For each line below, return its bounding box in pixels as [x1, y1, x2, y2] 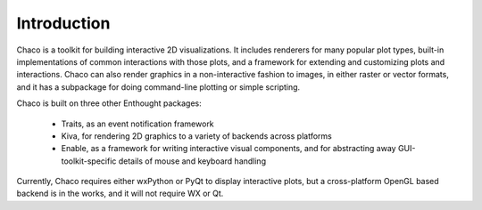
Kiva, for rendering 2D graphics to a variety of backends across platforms [61, 130, 332, 141]
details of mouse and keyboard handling [118, 156, 267, 166]
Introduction [16, 13, 111, 33]
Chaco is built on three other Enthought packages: [16, 98, 203, 109]
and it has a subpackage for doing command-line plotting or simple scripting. [16, 81, 301, 93]
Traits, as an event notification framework [61, 118, 214, 129]
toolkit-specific [61, 156, 117, 166]
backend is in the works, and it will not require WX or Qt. [16, 188, 224, 199]
